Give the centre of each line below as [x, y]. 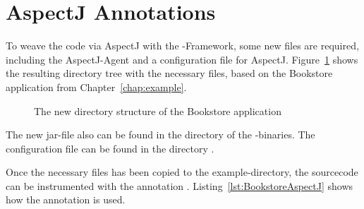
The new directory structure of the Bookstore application [158, 111]
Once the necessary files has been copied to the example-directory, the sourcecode [182, 172]
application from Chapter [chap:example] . [96, 86]
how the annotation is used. [66, 199]
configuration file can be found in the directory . [110, 148]
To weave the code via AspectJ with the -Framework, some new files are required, [182, 46]
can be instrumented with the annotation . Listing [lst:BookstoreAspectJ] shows [180, 185]
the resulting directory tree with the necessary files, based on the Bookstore [169, 73]
